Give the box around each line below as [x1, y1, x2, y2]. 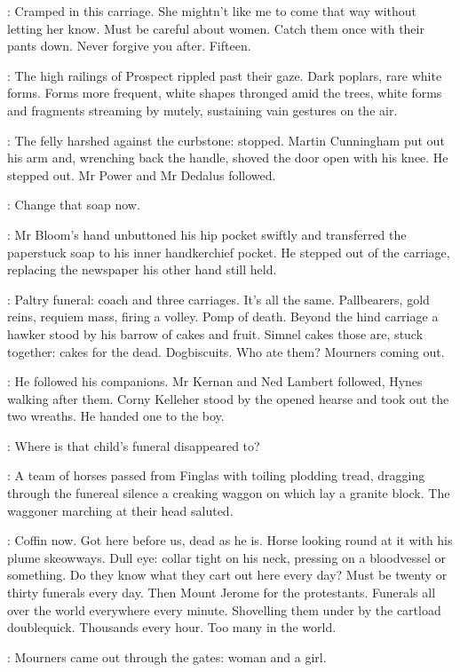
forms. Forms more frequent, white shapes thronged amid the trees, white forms [7, 83, 442, 102]
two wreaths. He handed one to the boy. [7, 407, 225, 425]
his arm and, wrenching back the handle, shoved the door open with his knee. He [7, 148, 448, 167]
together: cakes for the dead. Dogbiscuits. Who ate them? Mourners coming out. [7, 342, 445, 360]
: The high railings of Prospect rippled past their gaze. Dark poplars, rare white [7, 66, 442, 84]
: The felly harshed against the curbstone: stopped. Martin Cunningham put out [7, 130, 445, 149]
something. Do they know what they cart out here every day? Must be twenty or [7, 565, 448, 584]
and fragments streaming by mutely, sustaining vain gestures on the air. [7, 100, 398, 119]
